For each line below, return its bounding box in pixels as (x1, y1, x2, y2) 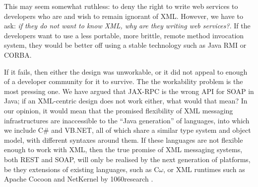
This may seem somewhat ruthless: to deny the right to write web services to (4, 1, 238, 11)
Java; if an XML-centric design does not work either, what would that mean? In (4, 95, 248, 106)
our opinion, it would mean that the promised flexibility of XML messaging (4, 105, 233, 115)
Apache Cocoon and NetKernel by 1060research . (4, 174, 153, 184)
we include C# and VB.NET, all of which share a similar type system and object (4, 125, 251, 135)
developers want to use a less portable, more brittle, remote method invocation (4, 30, 244, 40)
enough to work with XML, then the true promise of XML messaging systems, (4, 144, 243, 155)
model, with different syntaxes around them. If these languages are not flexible (4, 134, 243, 145)
